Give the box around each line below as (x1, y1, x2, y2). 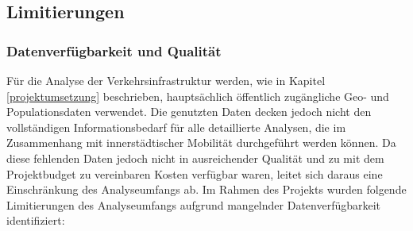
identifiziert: (6, 212, 65, 229)
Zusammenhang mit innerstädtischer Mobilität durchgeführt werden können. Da (6, 134, 396, 151)
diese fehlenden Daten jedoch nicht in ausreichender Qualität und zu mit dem (6, 149, 384, 166)
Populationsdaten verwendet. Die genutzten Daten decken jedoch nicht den (6, 103, 372, 120)
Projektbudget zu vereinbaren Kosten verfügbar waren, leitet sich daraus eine (6, 165, 383, 182)
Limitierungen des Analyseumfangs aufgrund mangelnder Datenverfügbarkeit (6, 196, 381, 213)
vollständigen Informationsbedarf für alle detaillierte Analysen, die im (6, 118, 346, 135)
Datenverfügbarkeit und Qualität (6, 40, 222, 60)
